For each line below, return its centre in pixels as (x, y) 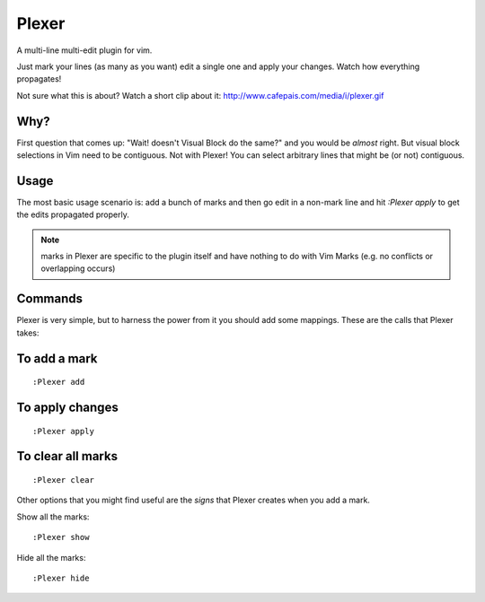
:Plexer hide (61, 578)
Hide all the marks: (51, 557)
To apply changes (67, 407)
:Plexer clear (63, 480)
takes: (28, 333)
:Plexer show (61, 537)
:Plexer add (59, 382)
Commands (50, 299)
